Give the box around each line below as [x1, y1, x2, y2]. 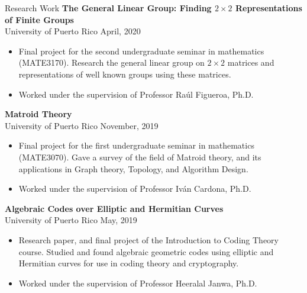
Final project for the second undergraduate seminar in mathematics [18, 44, 264, 57]
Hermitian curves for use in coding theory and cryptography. [18, 257, 239, 269]
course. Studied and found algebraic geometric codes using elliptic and [18, 245, 274, 257]
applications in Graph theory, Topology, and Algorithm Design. [18, 162, 248, 175]
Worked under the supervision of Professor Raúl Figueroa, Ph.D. [18, 88, 254, 100]
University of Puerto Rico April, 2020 [5, 25, 141, 37]
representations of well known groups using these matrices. [18, 67, 231, 80]
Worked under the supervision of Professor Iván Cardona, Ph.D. [18, 182, 251, 195]
